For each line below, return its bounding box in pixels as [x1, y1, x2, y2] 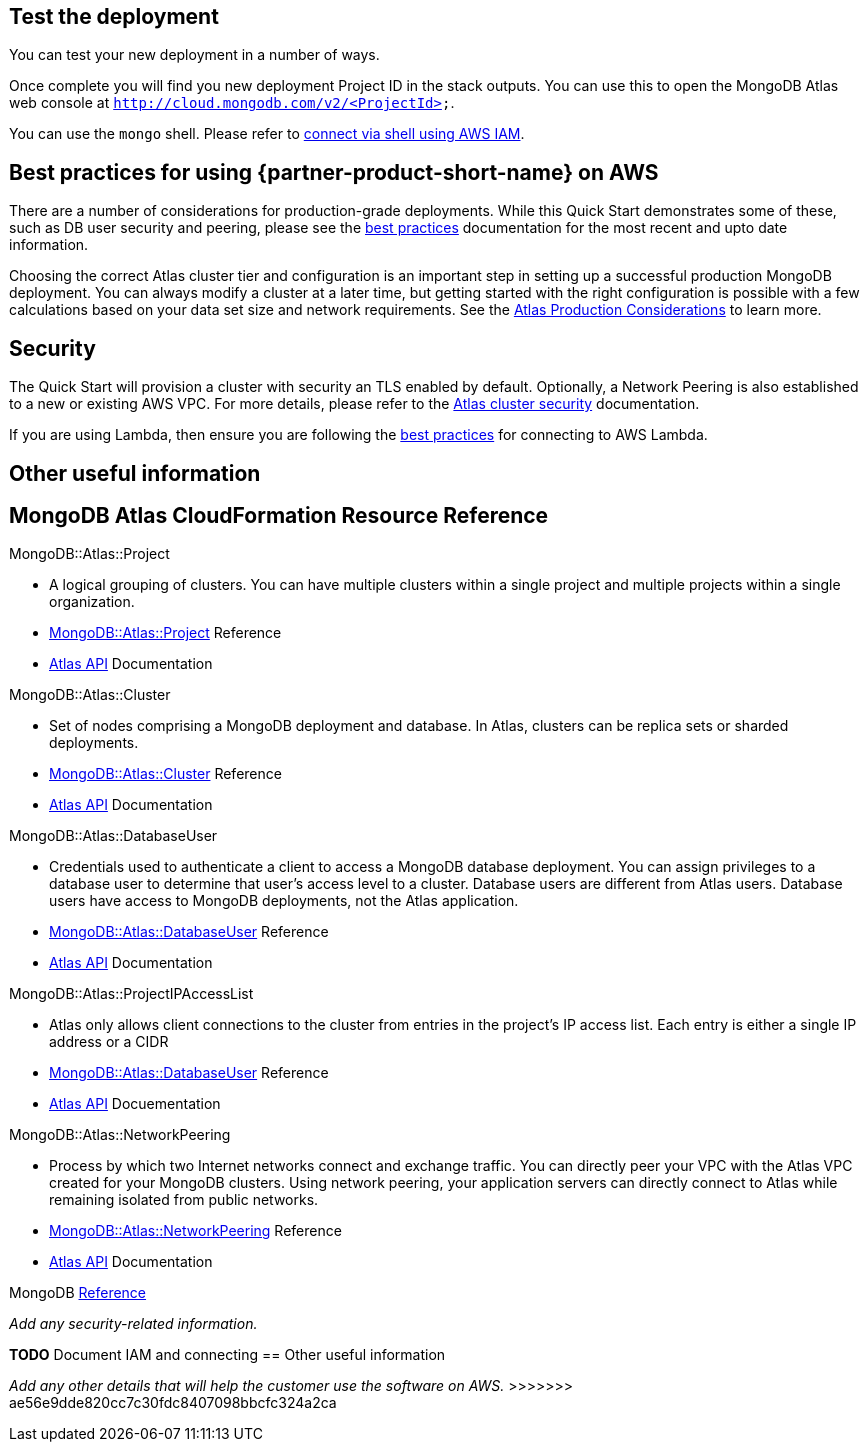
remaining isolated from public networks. [49, 1191, 319, 1209]
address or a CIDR [49, 1033, 169, 1051]
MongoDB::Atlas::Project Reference [49, 624, 282, 642]
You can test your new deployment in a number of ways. [9, 46, 380, 64]
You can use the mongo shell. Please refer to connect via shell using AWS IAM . [9, 125, 525, 143]
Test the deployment [9, 4, 219, 29]
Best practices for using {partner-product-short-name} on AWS [9, 159, 659, 185]
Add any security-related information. [9, 1315, 258, 1333]
